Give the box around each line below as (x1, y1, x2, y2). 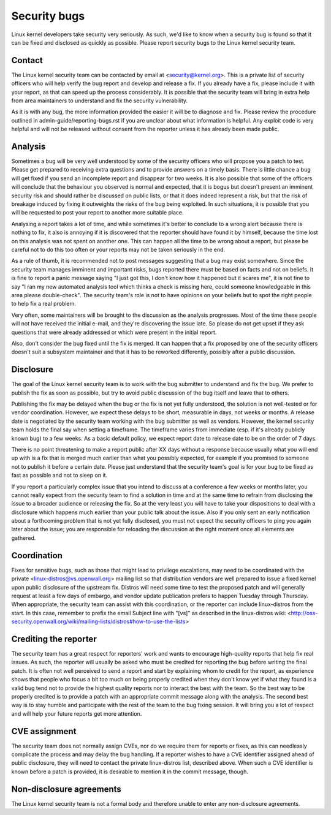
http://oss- (291, 609, 318, 616)
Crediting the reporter (11, 634, 97, 644)
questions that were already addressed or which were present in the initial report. (11, 328, 217, 336)
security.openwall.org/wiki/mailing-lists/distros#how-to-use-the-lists (11, 618, 186, 625)
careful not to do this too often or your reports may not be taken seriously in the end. (11, 246, 226, 253)
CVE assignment (11, 726, 77, 737)
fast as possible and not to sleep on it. (11, 472, 107, 479)
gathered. (11, 534, 36, 542)
